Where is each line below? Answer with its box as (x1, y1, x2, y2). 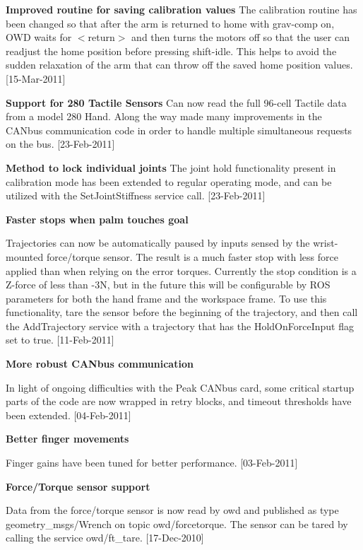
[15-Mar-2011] (6, 71, 66, 86)
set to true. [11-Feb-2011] (6, 332, 114, 347)
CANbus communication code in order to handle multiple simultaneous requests (6, 122, 352, 137)
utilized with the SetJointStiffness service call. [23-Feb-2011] (6, 188, 266, 203)
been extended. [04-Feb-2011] (6, 407, 131, 422)
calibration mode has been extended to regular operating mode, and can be (6, 174, 332, 189)
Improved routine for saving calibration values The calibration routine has (6, 2, 357, 16)
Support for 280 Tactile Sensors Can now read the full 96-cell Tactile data (6, 95, 347, 110)
